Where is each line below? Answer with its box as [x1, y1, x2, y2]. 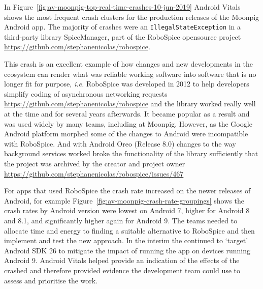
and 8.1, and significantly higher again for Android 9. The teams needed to [4, 215, 238, 225]
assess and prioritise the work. [4, 275, 98, 285]
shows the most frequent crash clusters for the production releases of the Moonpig [4, 11, 259, 22]
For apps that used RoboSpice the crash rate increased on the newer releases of [4, 185, 251, 196]
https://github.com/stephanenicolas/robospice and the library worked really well [4, 98, 256, 109]
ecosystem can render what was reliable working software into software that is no [4, 68, 256, 79]
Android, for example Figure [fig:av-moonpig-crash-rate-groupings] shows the [4, 195, 244, 206]
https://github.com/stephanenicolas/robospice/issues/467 [4, 168, 184, 179]
